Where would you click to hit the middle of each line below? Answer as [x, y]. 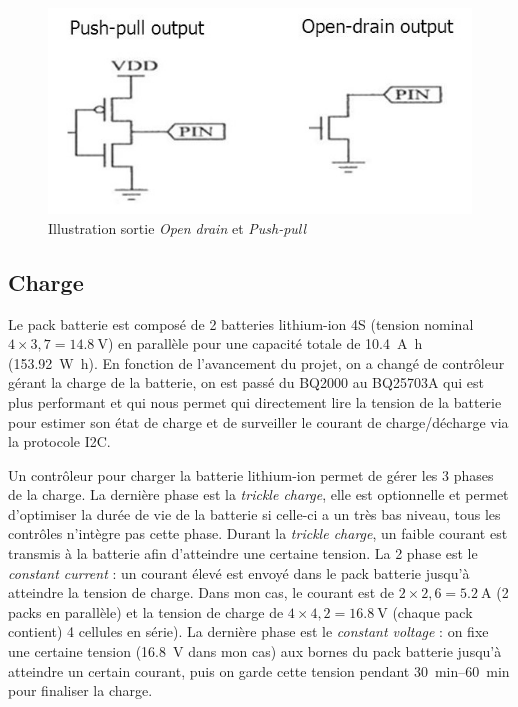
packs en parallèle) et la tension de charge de [146, 611]
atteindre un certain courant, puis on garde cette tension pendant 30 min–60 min [259, 670]
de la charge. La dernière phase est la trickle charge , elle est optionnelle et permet [258, 494]
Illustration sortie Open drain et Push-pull [177, 227]
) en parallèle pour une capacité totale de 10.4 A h [265, 343]
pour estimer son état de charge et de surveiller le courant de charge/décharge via [258, 421]
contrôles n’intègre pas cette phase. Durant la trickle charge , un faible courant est [258, 533]
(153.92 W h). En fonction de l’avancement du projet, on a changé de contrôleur [256, 362]
